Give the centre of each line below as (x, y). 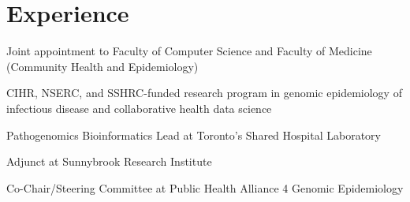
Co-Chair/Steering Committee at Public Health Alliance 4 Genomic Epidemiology (205, 187)
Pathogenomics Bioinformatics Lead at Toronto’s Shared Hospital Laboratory (194, 135)
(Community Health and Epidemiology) (102, 66)
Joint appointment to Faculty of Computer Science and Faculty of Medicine (189, 51)
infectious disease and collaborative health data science (139, 108)
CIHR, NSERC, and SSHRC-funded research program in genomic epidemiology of (204, 93)
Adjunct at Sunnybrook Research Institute (109, 161)
